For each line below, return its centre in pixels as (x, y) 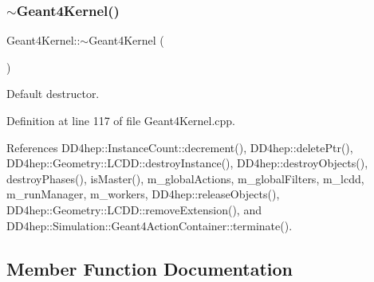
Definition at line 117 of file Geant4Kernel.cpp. (121, 120)
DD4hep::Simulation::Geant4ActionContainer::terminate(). (150, 225)
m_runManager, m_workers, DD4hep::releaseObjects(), (143, 194)
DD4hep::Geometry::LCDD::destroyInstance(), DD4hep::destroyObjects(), (187, 163)
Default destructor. (53, 94)
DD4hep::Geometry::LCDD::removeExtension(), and (134, 209)
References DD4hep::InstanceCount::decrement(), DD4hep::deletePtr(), (180, 147)
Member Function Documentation (150, 268)
